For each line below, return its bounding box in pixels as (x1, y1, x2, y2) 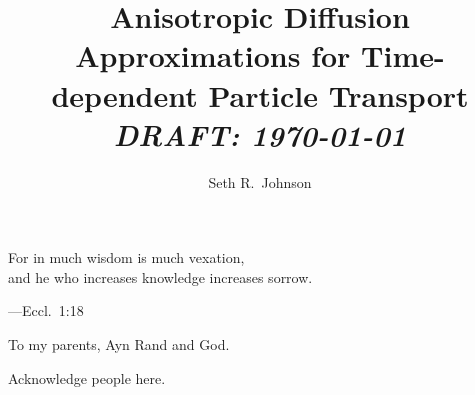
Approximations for (75, 35, 351, 76)
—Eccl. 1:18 (8, 300, 84, 321)
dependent (51, 74, 198, 115)
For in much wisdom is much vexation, (8, 247, 245, 268)
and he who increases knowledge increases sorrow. (8, 266, 313, 287)
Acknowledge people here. (8, 367, 166, 388)
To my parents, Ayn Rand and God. (8, 334, 230, 355)
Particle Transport (208, 74, 469, 115)
